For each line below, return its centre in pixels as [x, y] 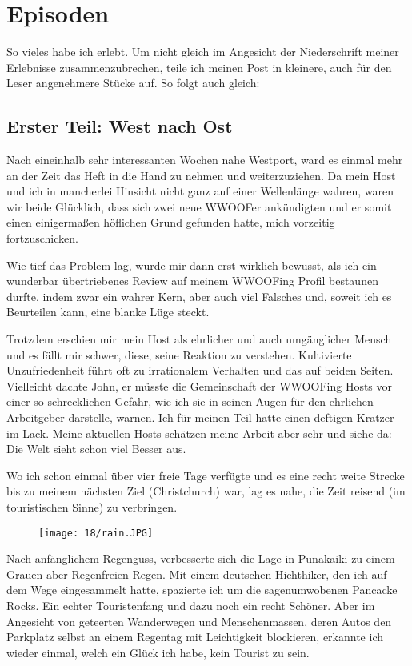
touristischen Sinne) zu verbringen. [92, 506]
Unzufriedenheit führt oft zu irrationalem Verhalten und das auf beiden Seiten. [200, 370]
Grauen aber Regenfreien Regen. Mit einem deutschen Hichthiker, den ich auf [197, 574]
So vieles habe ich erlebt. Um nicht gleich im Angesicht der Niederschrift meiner [203, 52]
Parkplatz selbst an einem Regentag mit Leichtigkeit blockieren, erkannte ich [195, 637]
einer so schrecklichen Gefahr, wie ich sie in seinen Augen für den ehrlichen [190, 401]
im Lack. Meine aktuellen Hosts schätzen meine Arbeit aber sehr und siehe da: [199, 433]
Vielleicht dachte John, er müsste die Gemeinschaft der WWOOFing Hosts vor [200, 385]
